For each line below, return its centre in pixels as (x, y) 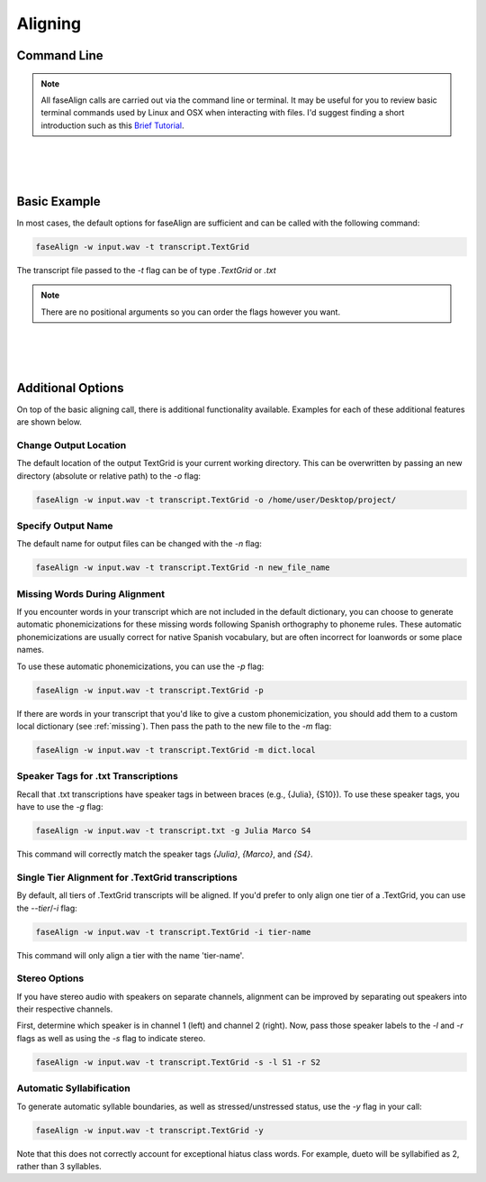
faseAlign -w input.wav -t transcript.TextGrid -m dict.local (175, 750)
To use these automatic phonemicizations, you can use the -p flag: (140, 666)
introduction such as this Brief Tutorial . (112, 125)
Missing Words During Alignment (91, 593)
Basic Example (58, 202)
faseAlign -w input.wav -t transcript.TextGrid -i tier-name (173, 932)
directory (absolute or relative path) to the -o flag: (109, 476)
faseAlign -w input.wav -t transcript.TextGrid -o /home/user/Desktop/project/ (216, 499)
